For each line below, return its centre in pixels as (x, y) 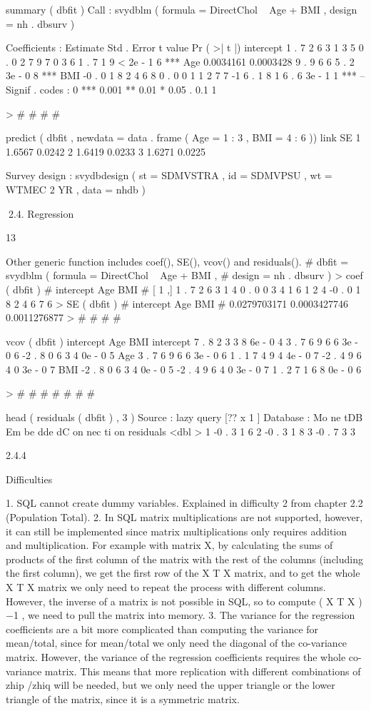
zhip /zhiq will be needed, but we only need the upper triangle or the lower (171, 685)
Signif (18, 89)
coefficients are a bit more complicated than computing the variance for (162, 629)
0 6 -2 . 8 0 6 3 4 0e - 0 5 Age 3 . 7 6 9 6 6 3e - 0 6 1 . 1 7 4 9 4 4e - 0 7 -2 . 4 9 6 (184, 355)
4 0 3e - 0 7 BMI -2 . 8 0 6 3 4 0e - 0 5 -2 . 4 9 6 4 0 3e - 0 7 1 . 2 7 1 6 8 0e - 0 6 (184, 369)
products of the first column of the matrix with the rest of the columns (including (184, 559)
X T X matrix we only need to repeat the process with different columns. (166, 587)
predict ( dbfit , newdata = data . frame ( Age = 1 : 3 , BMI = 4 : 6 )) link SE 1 (183, 137)
